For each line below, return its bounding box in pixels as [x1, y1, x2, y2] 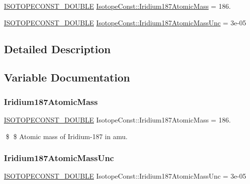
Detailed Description [4, 41, 111, 56]
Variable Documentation [4, 70, 130, 85]
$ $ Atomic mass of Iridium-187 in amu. [5, 131, 128, 141]
